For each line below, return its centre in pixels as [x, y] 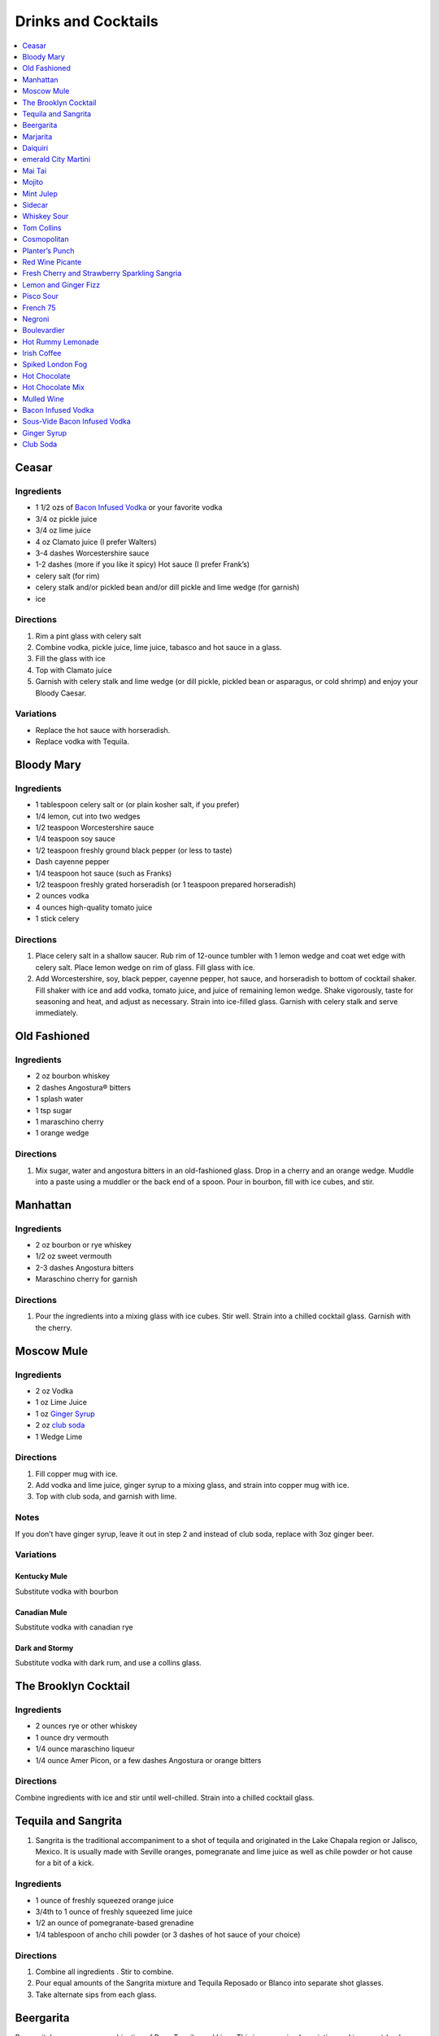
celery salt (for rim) [68, 576]
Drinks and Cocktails [87, 21]
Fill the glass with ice [70, 659]
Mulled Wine [43, 398]
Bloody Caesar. [61, 693]
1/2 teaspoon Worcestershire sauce [95, 827]
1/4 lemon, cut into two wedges [88, 816]
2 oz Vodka [54, 1391]
